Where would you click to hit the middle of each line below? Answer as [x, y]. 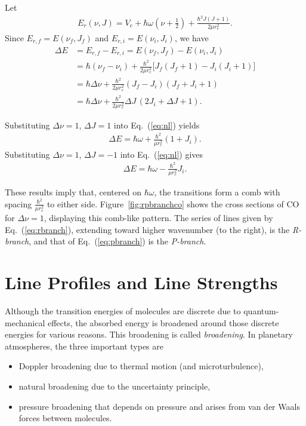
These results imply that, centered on [73, 192]
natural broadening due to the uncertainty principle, [115, 386]
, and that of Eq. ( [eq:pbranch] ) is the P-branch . [118, 241]
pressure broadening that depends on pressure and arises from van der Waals [159, 406]
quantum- [261, 311]
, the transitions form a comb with [217, 192]
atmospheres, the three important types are [84, 346]
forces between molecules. [65, 418]
